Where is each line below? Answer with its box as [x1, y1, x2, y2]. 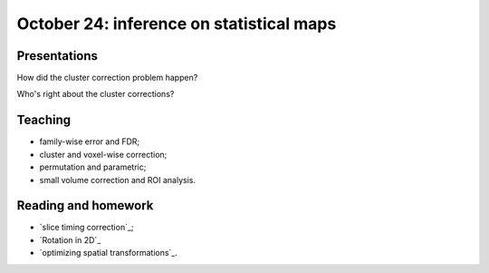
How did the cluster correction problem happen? [16, 73, 198, 83]
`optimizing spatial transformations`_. [39, 248, 178, 258]
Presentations [16, 48, 99, 63]
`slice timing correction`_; [39, 222, 135, 233]
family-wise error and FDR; [39, 136, 140, 147]
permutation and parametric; [39, 161, 147, 172]
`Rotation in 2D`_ [39, 234, 101, 245]
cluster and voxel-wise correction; [39, 149, 168, 160]
